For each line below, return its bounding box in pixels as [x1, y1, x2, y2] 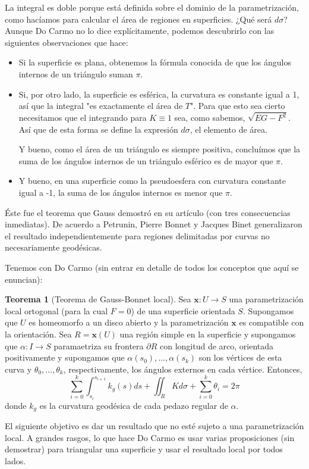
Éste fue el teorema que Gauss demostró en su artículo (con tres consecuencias [5, 206, 291, 218]
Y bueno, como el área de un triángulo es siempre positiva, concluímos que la [18, 143, 301, 155]
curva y [5, 362, 32, 375]
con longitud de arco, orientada [159, 339, 274, 352]
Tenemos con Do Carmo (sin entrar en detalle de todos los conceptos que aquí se [5, 261, 299, 273]
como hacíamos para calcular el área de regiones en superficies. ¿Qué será [5, 12, 272, 25]
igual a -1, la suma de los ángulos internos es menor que [18, 186, 223, 198]
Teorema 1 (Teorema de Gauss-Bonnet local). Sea [5, 293, 191, 305]
